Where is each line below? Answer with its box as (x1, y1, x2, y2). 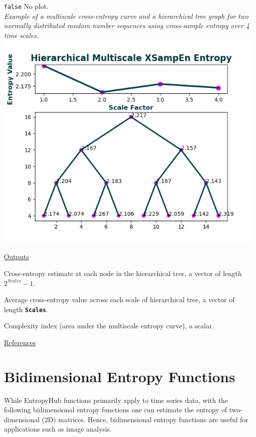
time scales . (4, 30, 39, 40)
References (4, 337, 36, 347)
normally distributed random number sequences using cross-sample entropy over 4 (4, 20, 250, 31)
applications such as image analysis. (4, 424, 112, 434)
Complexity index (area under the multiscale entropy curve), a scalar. (4, 320, 214, 331)
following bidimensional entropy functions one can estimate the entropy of (4, 404, 227, 415)
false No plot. (4, 1, 49, 11)
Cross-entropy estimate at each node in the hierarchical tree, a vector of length (4, 268, 242, 278)
